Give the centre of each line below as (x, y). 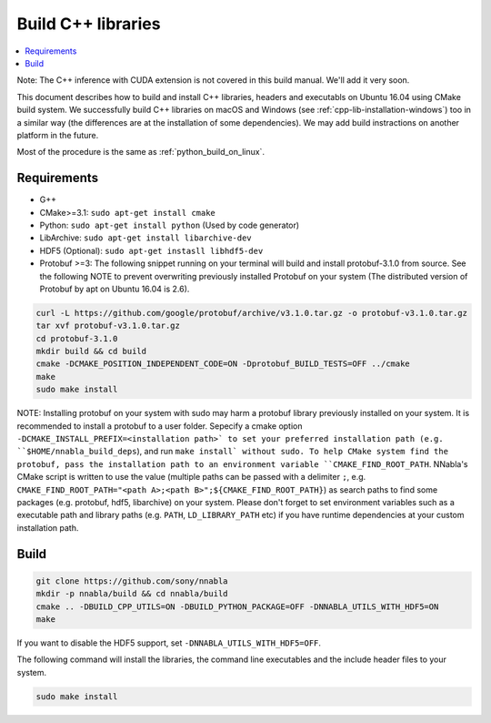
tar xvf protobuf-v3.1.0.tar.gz (108, 326)
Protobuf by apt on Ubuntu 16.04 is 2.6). (115, 289)
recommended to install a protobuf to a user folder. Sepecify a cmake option (160, 426)
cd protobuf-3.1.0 (77, 338)
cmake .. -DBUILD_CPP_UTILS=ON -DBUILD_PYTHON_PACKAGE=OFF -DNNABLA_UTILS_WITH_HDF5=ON (237, 606)
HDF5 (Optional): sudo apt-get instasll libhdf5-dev (151, 250)
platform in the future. (58, 135)
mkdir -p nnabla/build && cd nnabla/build (132, 594)
